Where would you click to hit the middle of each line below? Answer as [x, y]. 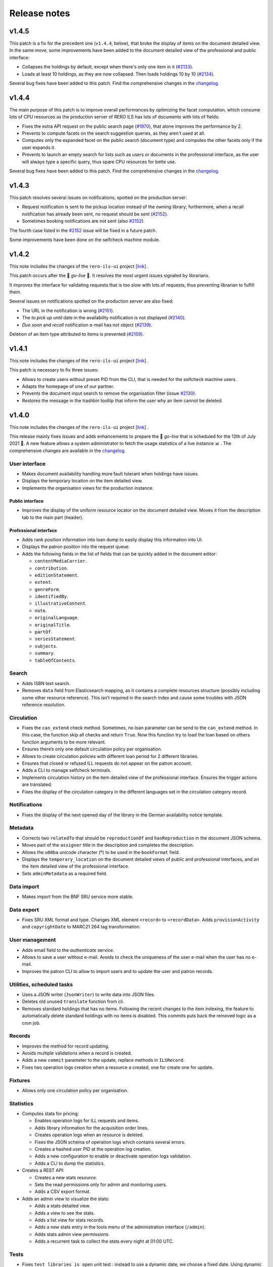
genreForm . [47, 589]
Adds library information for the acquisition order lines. [92, 1128]
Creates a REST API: [43, 1170]
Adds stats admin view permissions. [72, 1234]
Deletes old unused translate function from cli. [73, 1001]
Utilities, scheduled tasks [41, 984]
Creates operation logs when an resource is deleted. [89, 1135]
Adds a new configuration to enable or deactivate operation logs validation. [113, 1156]
